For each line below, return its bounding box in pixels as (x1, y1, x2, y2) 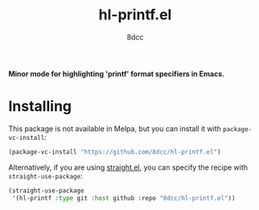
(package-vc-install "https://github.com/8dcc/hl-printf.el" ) (8, 147, 221, 156)
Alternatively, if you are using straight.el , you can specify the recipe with (8, 163, 248, 172)
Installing (8, 97, 72, 116)
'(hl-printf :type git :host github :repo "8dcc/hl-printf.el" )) (11, 194, 236, 202)
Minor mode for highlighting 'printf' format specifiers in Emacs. (8, 68, 225, 78)
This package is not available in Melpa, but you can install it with (8, 123, 221, 134)
